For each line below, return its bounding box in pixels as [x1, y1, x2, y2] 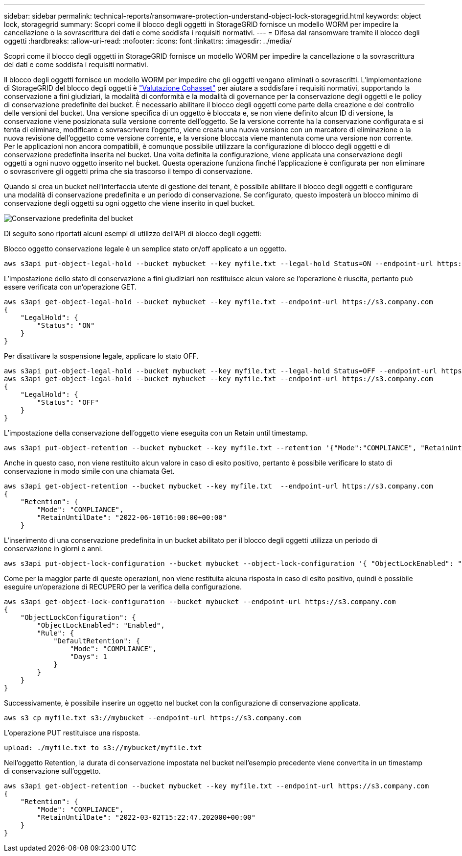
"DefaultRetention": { [53, 637, 140, 645]
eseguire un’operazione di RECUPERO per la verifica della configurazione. [4, 583, 242, 591]
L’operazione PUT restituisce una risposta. [4, 729, 140, 737]
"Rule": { [37, 629, 74, 637]
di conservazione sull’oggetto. [4, 767, 101, 775]
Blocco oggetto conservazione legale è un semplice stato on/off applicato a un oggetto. [4, 245, 287, 253]
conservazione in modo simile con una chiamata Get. [4, 467, 175, 475]
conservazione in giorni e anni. [4, 544, 103, 553]
